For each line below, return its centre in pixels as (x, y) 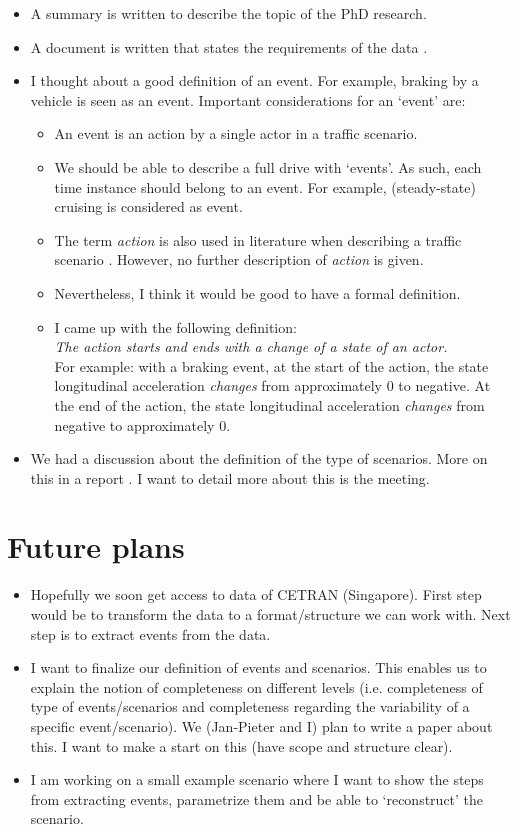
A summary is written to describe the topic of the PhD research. (228, 13)
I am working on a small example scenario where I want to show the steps (257, 779)
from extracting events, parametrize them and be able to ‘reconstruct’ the (257, 798)
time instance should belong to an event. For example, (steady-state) (265, 186)
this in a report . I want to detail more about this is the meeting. (230, 477)
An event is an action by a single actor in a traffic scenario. (236, 133)
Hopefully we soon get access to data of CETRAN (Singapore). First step (256, 594)
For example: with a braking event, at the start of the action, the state (271, 365)
